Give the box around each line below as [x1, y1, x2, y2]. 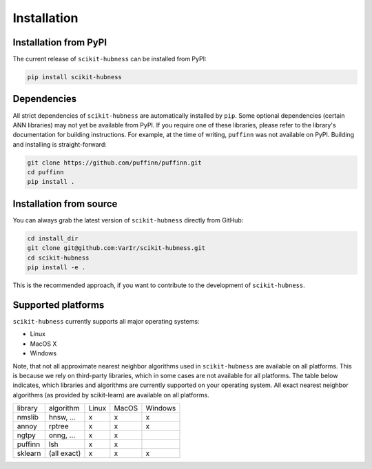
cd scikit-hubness [27, 253, 90, 262]
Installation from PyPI [12, 37, 107, 48]
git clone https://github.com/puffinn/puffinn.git [27, 158, 203, 167]
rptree [48, 421, 69, 431]
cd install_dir [27, 234, 79, 242]
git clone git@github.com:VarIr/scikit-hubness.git [27, 244, 206, 252]
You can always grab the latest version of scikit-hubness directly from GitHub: [12, 216, 244, 224]
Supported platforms [12, 299, 105, 311]
